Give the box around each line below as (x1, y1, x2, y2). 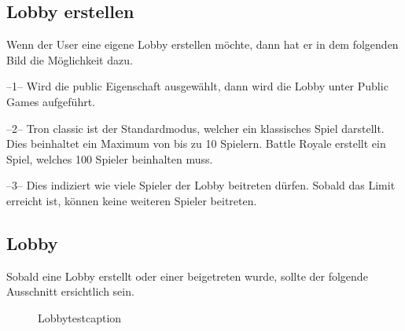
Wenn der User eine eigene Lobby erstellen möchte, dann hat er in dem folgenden (6, 36, 399, 53)
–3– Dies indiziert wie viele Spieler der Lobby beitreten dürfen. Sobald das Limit (6, 177, 396, 193)
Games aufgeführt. (6, 93, 96, 109)
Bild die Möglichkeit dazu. (6, 51, 133, 68)
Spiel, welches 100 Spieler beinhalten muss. (6, 150, 213, 167)
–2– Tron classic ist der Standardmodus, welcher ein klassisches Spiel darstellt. (6, 120, 385, 136)
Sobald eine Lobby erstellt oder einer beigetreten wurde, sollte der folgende (6, 267, 368, 284)
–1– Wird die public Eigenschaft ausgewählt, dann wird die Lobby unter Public (6, 78, 388, 94)
